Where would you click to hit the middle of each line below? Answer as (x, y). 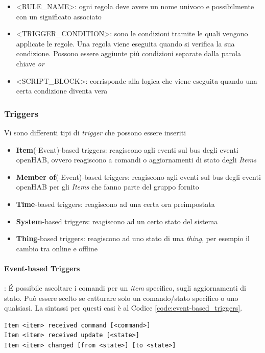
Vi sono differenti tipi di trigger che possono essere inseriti (95, 132)
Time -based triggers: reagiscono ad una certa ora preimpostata (115, 204)
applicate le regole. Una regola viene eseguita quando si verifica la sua (125, 43)
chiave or (30, 63)
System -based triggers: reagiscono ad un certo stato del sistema (117, 221)
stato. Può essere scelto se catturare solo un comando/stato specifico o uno (121, 298)
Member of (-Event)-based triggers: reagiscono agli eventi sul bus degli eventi (138, 176)
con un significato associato (59, 16)
